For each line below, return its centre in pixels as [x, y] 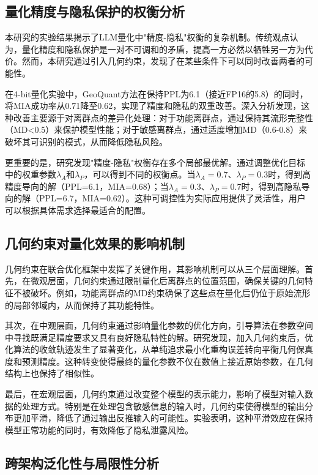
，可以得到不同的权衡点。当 [140, 174]
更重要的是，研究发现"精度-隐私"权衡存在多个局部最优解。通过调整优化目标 [155, 162]
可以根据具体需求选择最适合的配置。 [78, 210]
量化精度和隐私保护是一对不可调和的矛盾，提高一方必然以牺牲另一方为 [163, 49]
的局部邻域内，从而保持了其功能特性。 [82, 305]
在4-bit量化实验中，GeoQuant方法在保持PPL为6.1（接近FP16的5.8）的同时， [157, 93]
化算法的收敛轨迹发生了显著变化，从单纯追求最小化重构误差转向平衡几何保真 [159, 349]
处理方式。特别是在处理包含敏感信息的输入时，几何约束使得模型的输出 [163, 406]
